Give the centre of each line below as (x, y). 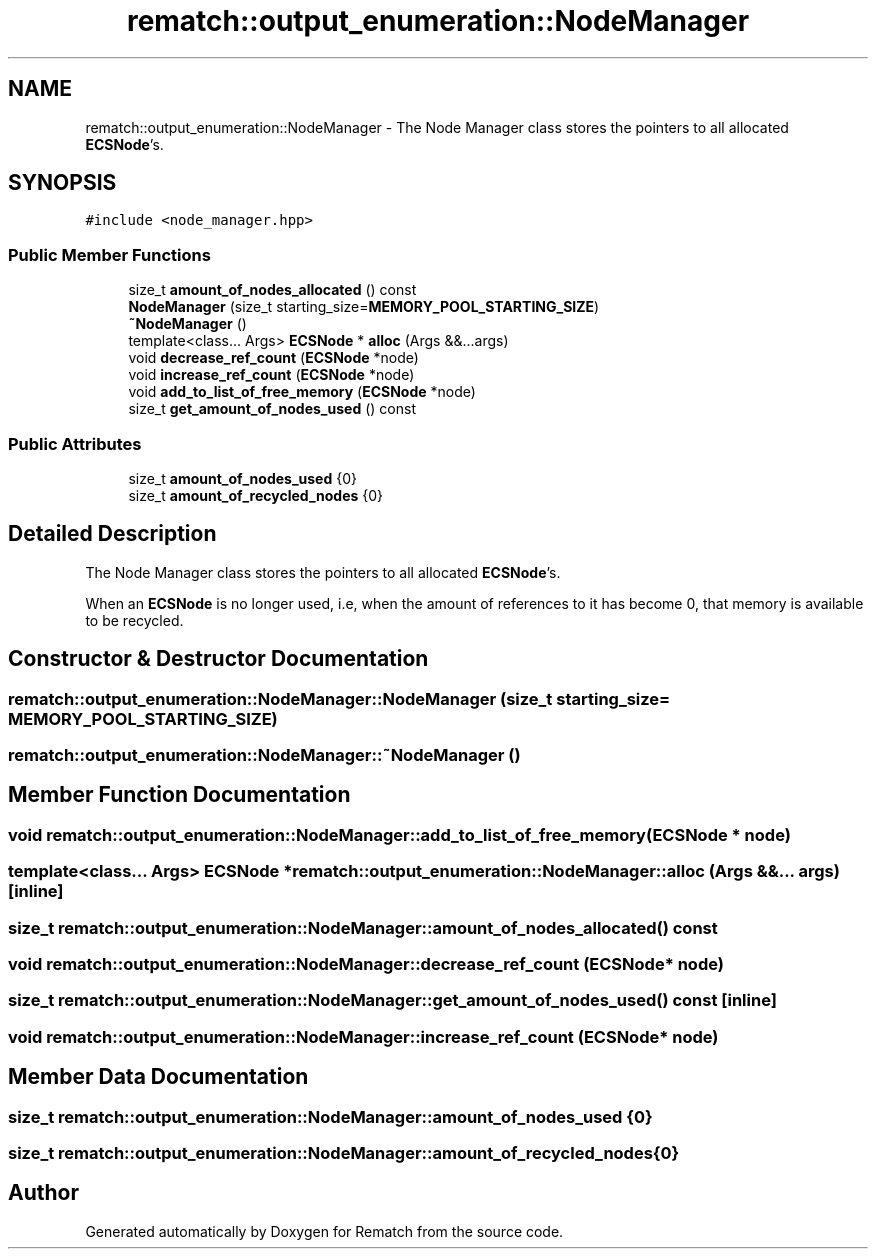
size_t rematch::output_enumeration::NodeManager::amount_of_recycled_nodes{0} (344, 1152)
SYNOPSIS (62, 183)
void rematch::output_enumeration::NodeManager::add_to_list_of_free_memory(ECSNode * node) (399, 834)
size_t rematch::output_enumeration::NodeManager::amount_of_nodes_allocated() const (363, 927)
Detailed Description (112, 534)
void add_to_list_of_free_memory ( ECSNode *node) (302, 392)
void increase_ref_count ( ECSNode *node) (271, 375)
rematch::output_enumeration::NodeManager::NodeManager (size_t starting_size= (339, 698)
